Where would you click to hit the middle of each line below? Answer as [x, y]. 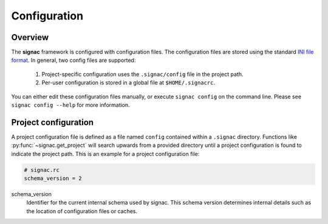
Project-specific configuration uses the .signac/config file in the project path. [142, 74]
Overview [30, 37]
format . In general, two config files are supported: [73, 60]
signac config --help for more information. [70, 105]
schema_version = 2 [53, 178]
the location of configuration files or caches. [82, 211]
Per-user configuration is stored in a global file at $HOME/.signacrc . [128, 83]
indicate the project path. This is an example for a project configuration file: [105, 154]
